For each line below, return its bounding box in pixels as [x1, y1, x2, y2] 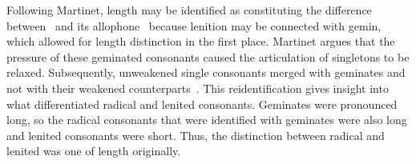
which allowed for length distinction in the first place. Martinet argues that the [6, 33, 395, 50]
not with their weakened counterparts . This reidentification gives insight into [6, 79, 389, 96]
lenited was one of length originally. [6, 142, 181, 159]
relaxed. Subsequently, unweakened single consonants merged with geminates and [6, 64, 406, 81]
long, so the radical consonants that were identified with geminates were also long [6, 111, 407, 128]
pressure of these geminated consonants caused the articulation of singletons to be [6, 48, 410, 65]
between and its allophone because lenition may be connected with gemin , [6, 17, 382, 34]
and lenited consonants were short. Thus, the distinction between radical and [6, 126, 385, 143]
